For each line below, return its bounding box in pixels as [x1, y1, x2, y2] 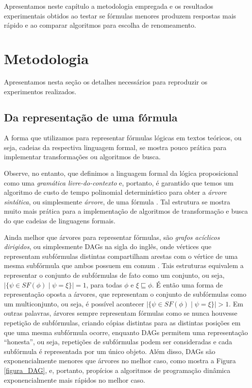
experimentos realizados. [4, 86, 77, 96]
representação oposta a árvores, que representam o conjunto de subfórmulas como [4, 289, 247, 299]
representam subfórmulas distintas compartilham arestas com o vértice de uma [4, 251, 238, 261]
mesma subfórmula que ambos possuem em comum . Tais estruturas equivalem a [4, 260, 244, 270]
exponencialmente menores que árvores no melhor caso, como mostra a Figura [4, 355, 236, 366]
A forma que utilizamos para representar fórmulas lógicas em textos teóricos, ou [4, 133, 242, 143]
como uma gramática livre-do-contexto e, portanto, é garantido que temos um [4, 177, 234, 187]
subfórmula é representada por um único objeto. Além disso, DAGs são [4, 346, 216, 356]
